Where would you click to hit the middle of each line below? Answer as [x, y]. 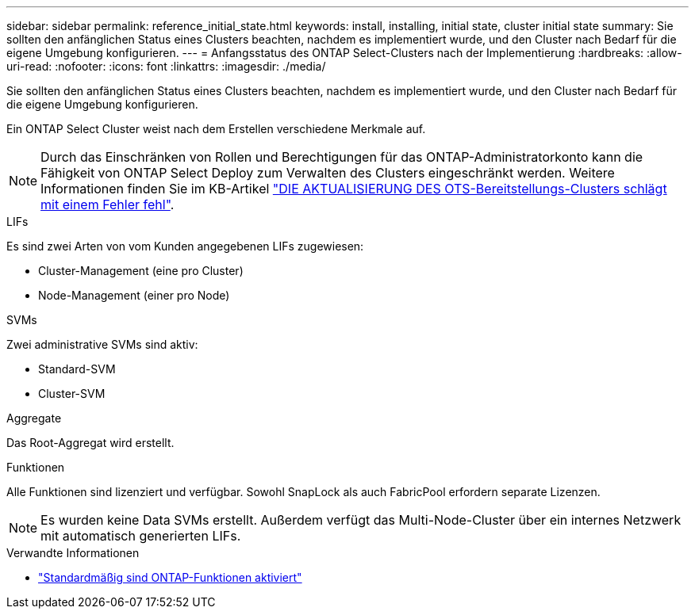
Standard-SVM [77, 369]
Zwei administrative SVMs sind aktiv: [102, 344]
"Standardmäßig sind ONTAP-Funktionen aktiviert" [170, 577]
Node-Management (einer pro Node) [134, 295]
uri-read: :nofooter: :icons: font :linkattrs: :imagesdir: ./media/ [166, 66]
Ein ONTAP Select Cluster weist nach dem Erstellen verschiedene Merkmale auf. [216, 129]
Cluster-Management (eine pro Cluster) [141, 271]
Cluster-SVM [72, 393]
